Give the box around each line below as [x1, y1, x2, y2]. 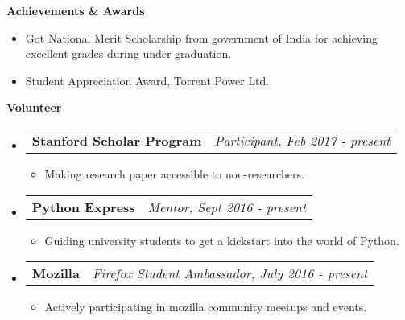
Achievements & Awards [6, 2, 145, 18]
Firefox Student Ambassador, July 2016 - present [92, 264, 368, 283]
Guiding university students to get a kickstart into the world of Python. [44, 232, 399, 248]
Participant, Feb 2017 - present [214, 130, 391, 150]
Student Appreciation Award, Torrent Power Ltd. [25, 72, 270, 88]
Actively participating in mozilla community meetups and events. [44, 298, 367, 315]
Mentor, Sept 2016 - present [147, 197, 307, 216]
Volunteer [6, 99, 62, 116]
